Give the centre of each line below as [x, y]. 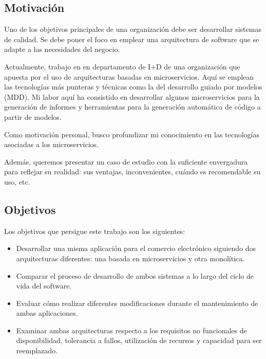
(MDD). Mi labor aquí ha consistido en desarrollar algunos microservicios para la [132, 96]
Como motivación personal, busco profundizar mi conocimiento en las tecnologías [132, 134]
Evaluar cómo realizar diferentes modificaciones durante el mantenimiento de [137, 303]
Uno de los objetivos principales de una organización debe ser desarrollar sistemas [133, 29]
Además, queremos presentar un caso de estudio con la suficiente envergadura [126, 161]
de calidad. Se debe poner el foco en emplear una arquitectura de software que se [132, 39]
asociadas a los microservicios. [51, 144]
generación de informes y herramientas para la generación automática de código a [132, 107]
